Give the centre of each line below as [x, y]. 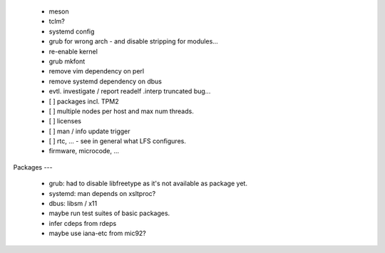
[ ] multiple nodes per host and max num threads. [121, 111]
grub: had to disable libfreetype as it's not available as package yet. [148, 184]
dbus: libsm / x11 [73, 204]
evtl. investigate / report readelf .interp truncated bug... [130, 91]
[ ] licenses [65, 121]
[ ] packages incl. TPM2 [84, 101]
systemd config [72, 31]
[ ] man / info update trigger [89, 131]
